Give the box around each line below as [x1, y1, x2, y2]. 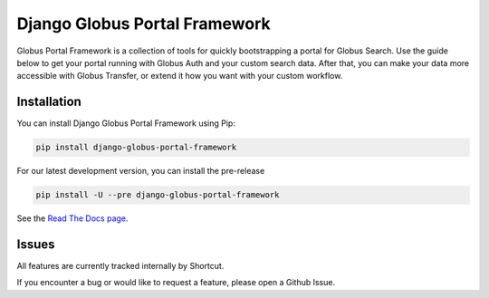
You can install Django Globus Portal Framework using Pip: [16, 118, 235, 129]
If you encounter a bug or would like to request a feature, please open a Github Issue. [16, 277, 335, 288]
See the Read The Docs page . [16, 213, 129, 224]
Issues [16, 236, 55, 252]
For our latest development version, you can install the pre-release [16, 166, 265, 177]
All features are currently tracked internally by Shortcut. [16, 261, 225, 272]
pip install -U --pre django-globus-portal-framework [35, 190, 280, 200]
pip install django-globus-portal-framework [35, 142, 237, 153]
